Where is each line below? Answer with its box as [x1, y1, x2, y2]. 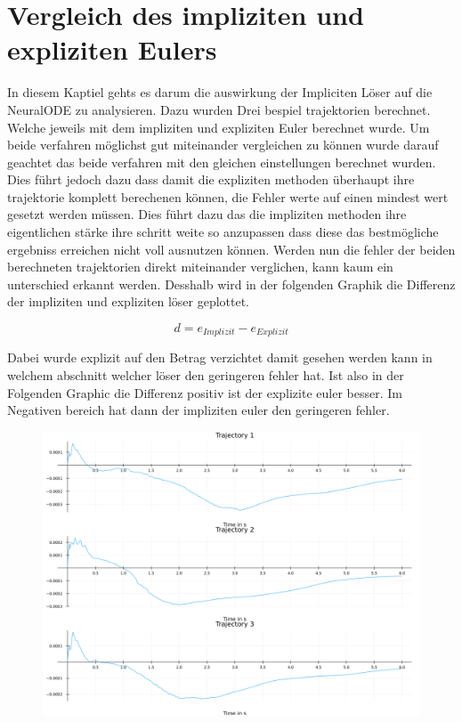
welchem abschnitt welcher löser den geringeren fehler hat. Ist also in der [7, 366, 404, 385]
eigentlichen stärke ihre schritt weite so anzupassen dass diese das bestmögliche [7, 223, 439, 241]
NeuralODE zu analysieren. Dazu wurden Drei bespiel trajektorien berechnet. [7, 100, 431, 118]
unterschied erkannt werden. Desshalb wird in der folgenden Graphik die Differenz [7, 274, 456, 293]
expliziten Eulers [7, 31, 217, 68]
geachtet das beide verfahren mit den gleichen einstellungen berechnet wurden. [7, 152, 436, 171]
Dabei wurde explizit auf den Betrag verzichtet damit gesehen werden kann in [7, 348, 433, 367]
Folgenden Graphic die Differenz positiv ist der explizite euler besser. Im [7, 383, 402, 402]
